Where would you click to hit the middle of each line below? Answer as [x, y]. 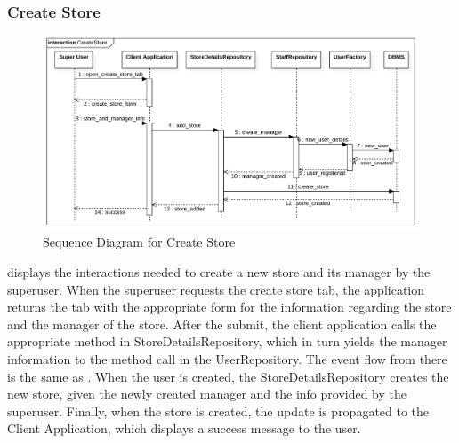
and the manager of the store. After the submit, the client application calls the [222, 324]
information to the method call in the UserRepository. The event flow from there [227, 358]
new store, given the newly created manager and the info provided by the [207, 394]
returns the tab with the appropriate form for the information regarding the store [229, 307]
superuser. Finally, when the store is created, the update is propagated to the [218, 411]
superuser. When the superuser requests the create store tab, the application [216, 289]
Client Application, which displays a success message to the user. [184, 428]
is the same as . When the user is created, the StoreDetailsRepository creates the [228, 376]
